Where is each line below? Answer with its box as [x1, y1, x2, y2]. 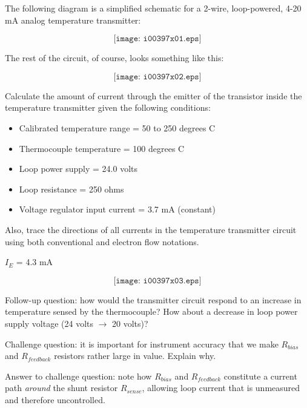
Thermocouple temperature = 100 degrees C [19, 142, 185, 154]
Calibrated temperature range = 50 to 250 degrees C [19, 121, 216, 134]
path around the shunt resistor [5, 381, 118, 394]
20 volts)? [112, 317, 148, 329]
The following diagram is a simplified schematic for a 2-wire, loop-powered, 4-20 [5, 2, 302, 14]
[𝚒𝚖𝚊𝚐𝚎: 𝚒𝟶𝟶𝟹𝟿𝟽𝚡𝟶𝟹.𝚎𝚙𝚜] [113, 276, 202, 285]
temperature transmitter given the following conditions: [5, 101, 211, 114]
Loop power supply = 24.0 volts [19, 162, 138, 175]
